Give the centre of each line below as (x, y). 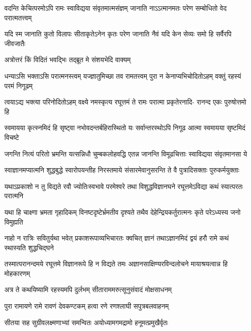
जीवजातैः (15, 43)
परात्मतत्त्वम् (18, 17)
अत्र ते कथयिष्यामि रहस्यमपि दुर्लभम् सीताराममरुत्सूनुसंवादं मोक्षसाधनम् (88, 289)
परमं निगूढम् (18, 85)
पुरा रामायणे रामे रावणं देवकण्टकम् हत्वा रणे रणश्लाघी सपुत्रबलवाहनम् (87, 306)
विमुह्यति (14, 221)
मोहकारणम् (17, 273)
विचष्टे (12, 137)
